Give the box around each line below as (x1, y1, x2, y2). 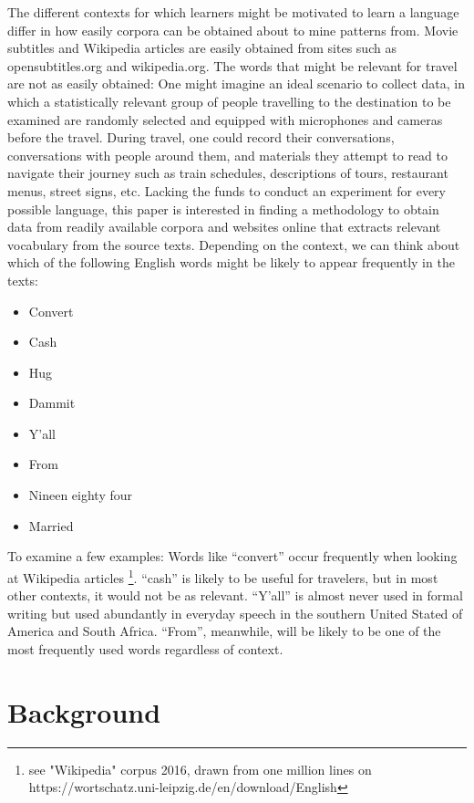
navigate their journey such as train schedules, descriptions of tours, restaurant (7, 163, 448, 182)
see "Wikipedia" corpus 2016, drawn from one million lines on (28, 759, 372, 778)
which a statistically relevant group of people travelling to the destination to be (7, 91, 451, 110)
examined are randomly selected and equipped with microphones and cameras (7, 109, 443, 129)
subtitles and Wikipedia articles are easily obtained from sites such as (7, 38, 397, 57)
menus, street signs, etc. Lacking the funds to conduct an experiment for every (7, 181, 446, 200)
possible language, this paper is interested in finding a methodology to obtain (7, 199, 439, 218)
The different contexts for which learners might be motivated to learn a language (7, 3, 459, 21)
